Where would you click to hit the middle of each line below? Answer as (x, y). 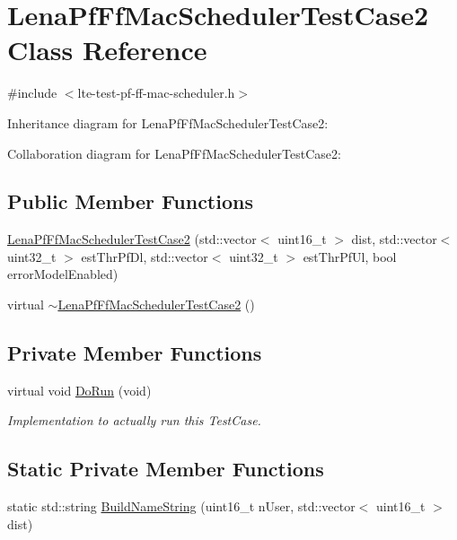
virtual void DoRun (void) (79, 390)
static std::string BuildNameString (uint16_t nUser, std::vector (181, 506)
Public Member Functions (130, 201)
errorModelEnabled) (63, 274)
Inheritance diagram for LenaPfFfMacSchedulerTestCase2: (168, 122)
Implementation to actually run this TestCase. (134, 420)
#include (32, 93)
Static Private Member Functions (166, 469)
